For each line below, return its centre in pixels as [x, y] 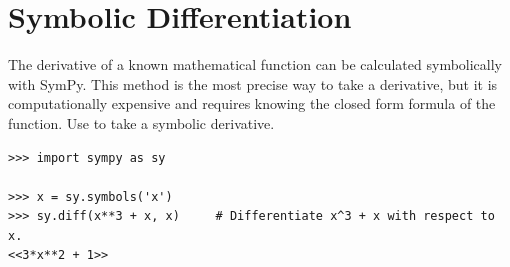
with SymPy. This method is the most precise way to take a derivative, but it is [253, 83]
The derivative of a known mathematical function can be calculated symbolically [255, 64]
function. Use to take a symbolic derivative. [141, 122]
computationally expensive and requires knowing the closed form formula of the [252, 103]
